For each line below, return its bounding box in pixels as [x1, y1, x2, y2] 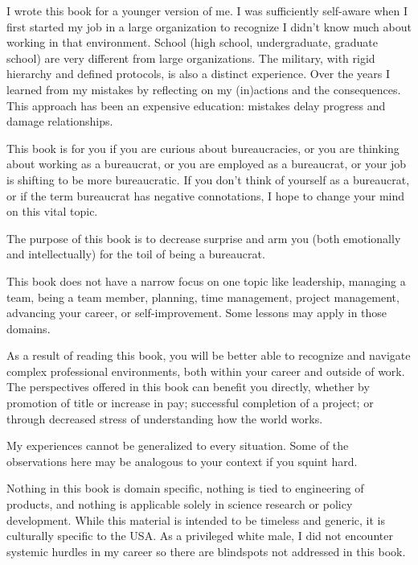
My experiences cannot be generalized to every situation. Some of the [6, 437, 349, 454]
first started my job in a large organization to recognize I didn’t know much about [6, 18, 412, 35]
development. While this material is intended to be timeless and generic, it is [6, 511, 385, 528]
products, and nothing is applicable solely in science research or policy [6, 496, 353, 513]
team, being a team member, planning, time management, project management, [6, 288, 400, 305]
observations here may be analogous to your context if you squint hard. [6, 452, 358, 469]
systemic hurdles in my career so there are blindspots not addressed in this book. [6, 542, 406, 559]
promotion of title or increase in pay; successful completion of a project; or [6, 394, 374, 411]
